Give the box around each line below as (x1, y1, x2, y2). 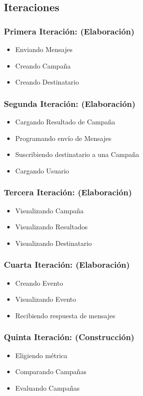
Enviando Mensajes (15, 44, 72, 54)
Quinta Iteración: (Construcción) (4, 331, 135, 343)
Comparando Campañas (15, 366, 86, 377)
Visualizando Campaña (15, 205, 84, 215)
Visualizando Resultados (15, 222, 88, 232)
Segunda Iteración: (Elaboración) (4, 97, 136, 109)
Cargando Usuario (15, 165, 69, 175)
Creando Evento (15, 277, 63, 288)
